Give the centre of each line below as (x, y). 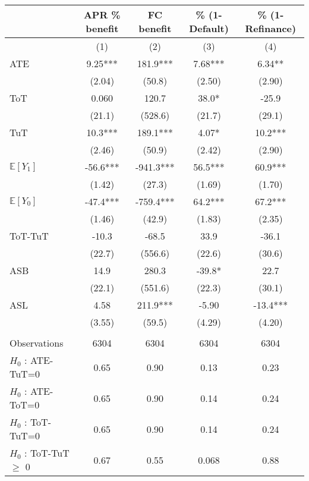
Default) (209, 28)
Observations (37, 343)
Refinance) (271, 28)
